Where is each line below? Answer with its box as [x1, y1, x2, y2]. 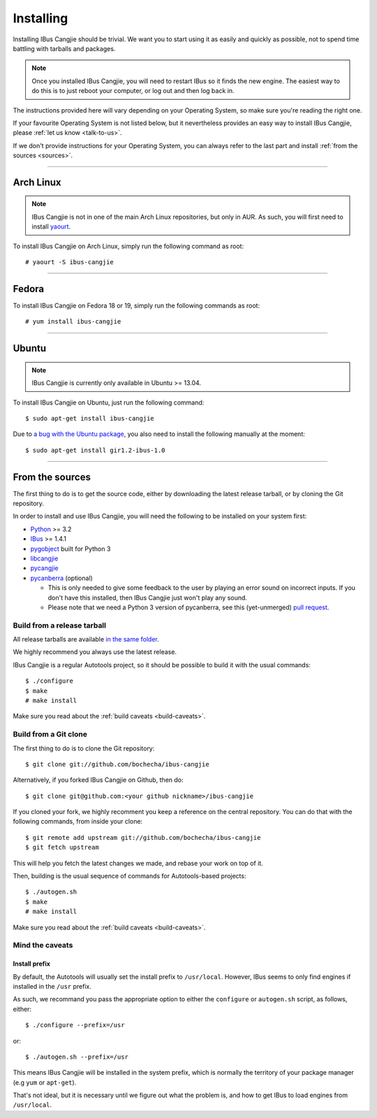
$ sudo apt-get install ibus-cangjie [25, 414, 155, 422]
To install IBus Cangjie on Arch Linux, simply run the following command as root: [13, 242, 244, 250]
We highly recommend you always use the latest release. [13, 648, 177, 656]
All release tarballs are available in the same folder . [13, 635, 160, 644]
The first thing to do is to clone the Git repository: [13, 744, 155, 753]
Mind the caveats [13, 941, 73, 950]
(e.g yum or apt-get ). [13, 1078, 77, 1087]
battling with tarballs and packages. [13, 44, 116, 52]
